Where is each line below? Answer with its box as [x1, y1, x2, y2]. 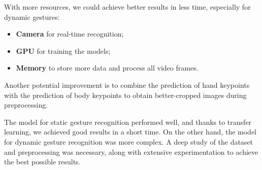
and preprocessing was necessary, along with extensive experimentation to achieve [4, 146, 258, 157]
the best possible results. [4, 156, 81, 167]
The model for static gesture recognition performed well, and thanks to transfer [4, 116, 252, 127]
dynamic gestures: [4, 11, 60, 22]
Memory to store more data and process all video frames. [16, 62, 199, 73]
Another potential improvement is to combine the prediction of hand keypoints [4, 79, 250, 90]
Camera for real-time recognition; [16, 28, 124, 39]
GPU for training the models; [16, 45, 111, 56]
